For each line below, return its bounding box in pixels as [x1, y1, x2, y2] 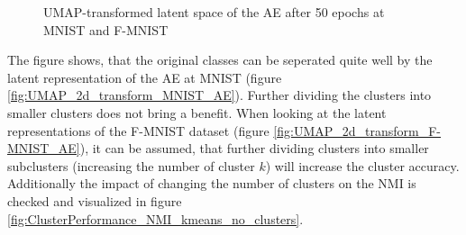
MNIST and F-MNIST [43, 20, 169, 39]
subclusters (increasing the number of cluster [7, 156, 255, 175]
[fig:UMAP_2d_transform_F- [273, 121, 442, 140]
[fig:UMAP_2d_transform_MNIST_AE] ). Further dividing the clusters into [7, 86, 432, 104]
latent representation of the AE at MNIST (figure [7, 68, 282, 86]
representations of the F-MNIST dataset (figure [7, 121, 270, 140]
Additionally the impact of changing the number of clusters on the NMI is [7, 174, 416, 193]
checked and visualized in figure [7, 191, 182, 210]
